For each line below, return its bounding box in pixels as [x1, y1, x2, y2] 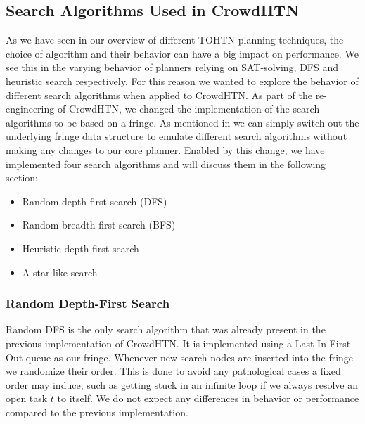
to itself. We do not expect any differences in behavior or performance [57, 391, 359, 406]
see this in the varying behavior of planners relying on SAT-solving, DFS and [6, 60, 339, 75]
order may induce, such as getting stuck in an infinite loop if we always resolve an [6, 377, 358, 392]
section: [6, 170, 38, 185]
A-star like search [22, 264, 98, 279]
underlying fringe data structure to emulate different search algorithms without [6, 129, 347, 143]
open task [6, 391, 48, 406]
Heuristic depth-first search [22, 240, 139, 255]
